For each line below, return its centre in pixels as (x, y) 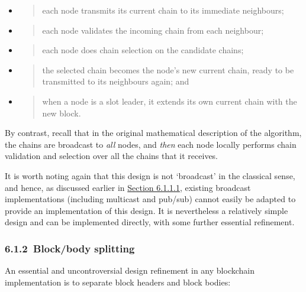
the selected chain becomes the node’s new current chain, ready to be (168, 69)
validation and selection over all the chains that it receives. (112, 156)
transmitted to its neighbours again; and (116, 81)
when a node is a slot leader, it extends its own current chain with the (170, 101)
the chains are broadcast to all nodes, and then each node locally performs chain (151, 144)
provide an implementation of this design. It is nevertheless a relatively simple (146, 210)
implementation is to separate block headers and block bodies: (118, 282)
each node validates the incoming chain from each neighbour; (153, 30)
